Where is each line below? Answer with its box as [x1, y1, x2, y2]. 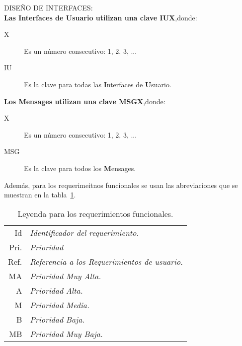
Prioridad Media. [30, 299, 89, 311]
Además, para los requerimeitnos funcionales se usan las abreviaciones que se [4, 179, 238, 190]
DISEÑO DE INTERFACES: [4, 2, 93, 12]
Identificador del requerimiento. [30, 226, 139, 238]
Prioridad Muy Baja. [30, 328, 103, 340]
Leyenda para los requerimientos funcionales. [17, 207, 173, 219]
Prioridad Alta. [30, 284, 83, 296]
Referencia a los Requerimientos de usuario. [30, 255, 183, 267]
